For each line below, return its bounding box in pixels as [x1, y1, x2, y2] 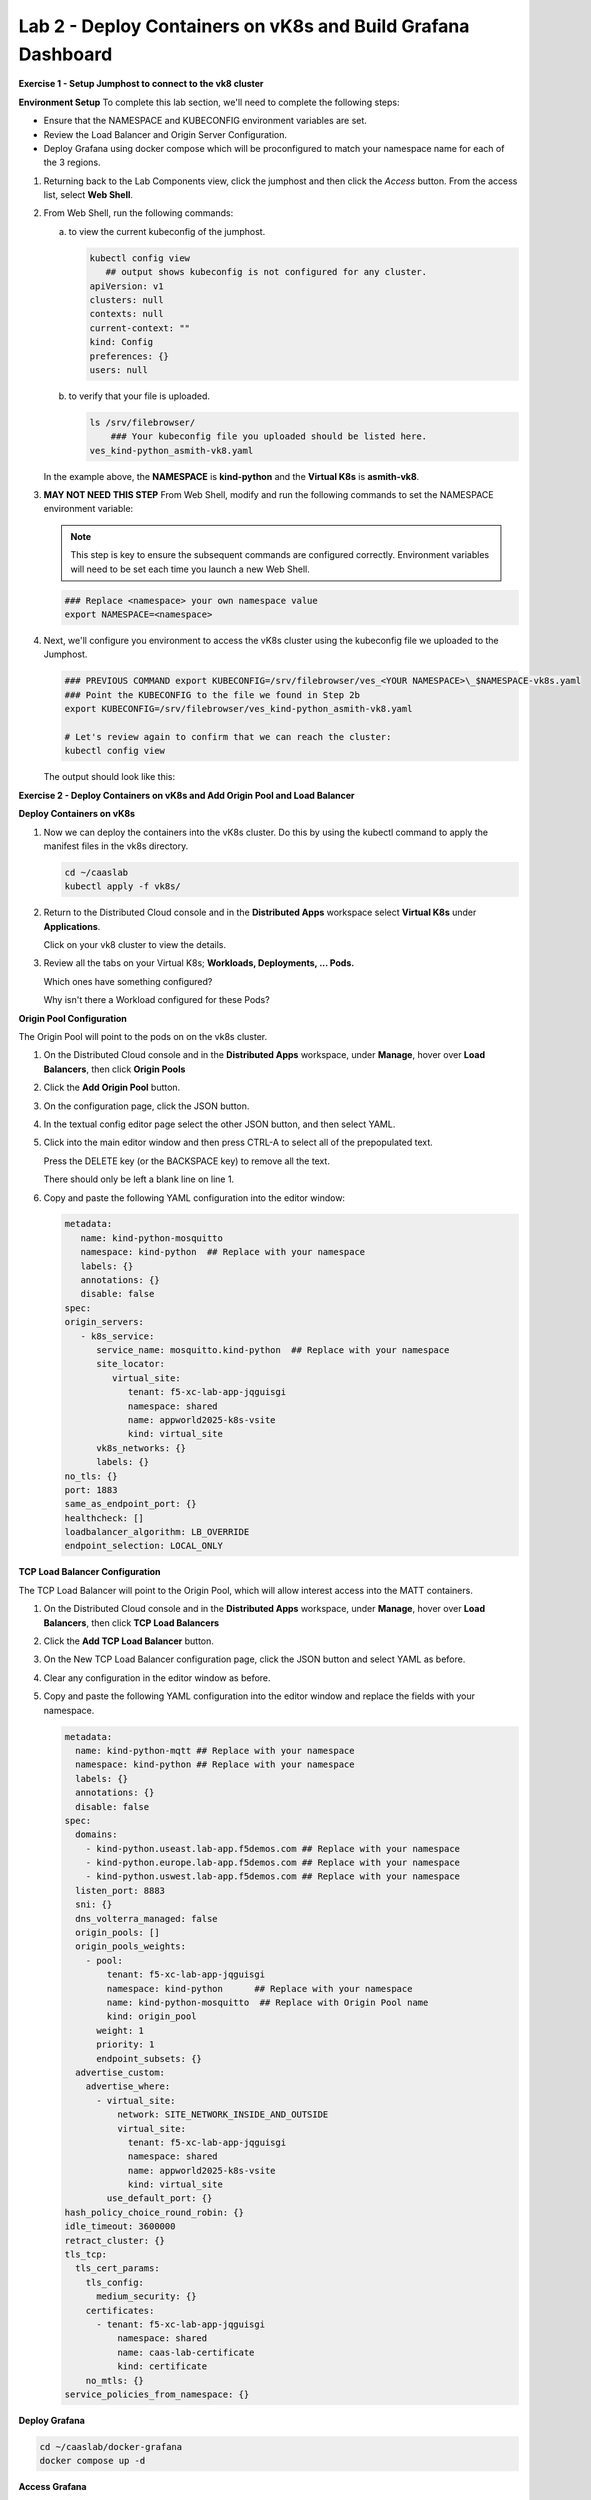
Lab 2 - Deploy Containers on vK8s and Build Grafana [18, 15, 470, 37]
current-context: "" [89, 322, 190, 334]
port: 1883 [64, 1484, 118, 1495]
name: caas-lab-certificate [116, 2346, 255, 2358]
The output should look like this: [43, 771, 175, 783]
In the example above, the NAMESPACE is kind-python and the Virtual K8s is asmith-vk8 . [43, 470, 420, 482]
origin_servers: [64, 1316, 145, 1328]
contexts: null [89, 308, 164, 320]
